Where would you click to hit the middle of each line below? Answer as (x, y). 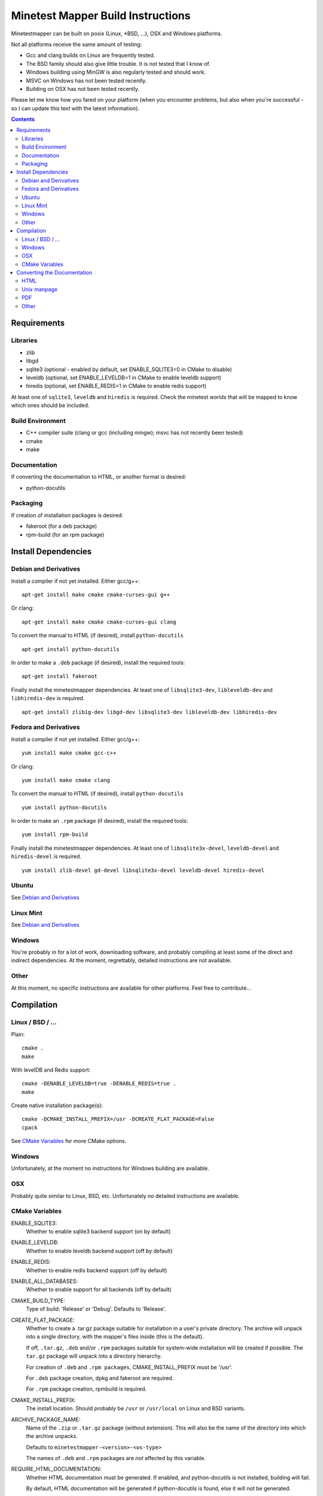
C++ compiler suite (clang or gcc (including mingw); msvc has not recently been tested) (135, 433)
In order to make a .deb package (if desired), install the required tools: (98, 663)
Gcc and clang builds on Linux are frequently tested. (91, 55)
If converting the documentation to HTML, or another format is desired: (99, 477)
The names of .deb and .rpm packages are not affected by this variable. (116, 1458)
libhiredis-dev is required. (48, 698)
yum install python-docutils (64, 807)
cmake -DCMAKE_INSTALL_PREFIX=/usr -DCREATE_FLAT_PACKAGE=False (118, 1119)
